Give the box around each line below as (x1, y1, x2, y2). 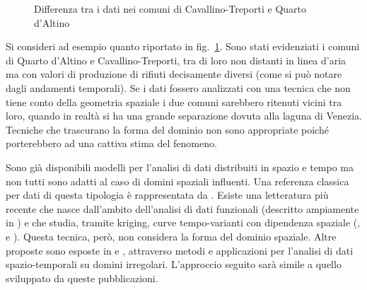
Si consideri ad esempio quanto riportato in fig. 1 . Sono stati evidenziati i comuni (6, 39, 360, 54)
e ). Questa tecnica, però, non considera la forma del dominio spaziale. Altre (6, 228, 337, 243)
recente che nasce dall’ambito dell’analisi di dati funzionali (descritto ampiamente (6, 201, 359, 216)
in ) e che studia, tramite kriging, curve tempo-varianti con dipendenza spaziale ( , (6, 215, 361, 230)
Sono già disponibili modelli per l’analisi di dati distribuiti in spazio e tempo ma (6, 159, 354, 174)
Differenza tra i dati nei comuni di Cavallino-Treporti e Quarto (34, 1, 307, 16)
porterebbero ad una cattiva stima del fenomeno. (6, 136, 217, 151)
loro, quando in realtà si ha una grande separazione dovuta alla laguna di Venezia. (6, 108, 362, 123)
